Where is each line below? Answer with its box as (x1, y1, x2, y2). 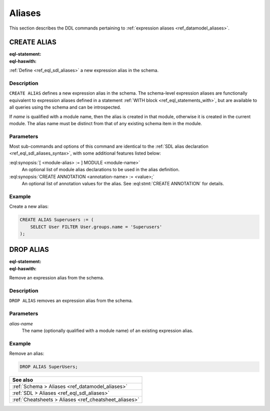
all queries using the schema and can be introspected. (9, 104, 121, 110)
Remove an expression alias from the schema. (9, 275, 104, 281)
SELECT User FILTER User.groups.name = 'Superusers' (30, 224, 162, 230)
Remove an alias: (9, 350, 44, 356)
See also (12, 376, 33, 383)
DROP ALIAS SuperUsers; (19, 364, 78, 370)
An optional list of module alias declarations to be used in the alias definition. (21, 167, 180, 173)
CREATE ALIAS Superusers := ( (19, 217, 94, 223)
